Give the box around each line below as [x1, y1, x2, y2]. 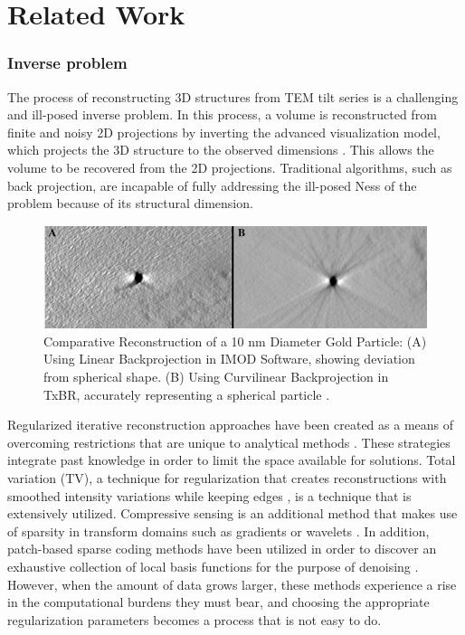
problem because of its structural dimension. [7, 194, 253, 213]
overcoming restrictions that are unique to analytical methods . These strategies [7, 432, 451, 451]
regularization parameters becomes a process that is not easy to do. [7, 610, 382, 629]
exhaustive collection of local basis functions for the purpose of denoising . [7, 557, 419, 576]
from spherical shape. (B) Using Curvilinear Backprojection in [43, 367, 389, 386]
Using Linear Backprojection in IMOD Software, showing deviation [43, 349, 415, 368]
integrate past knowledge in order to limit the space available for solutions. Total [7, 450, 456, 469]
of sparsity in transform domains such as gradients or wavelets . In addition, [7, 521, 430, 540]
